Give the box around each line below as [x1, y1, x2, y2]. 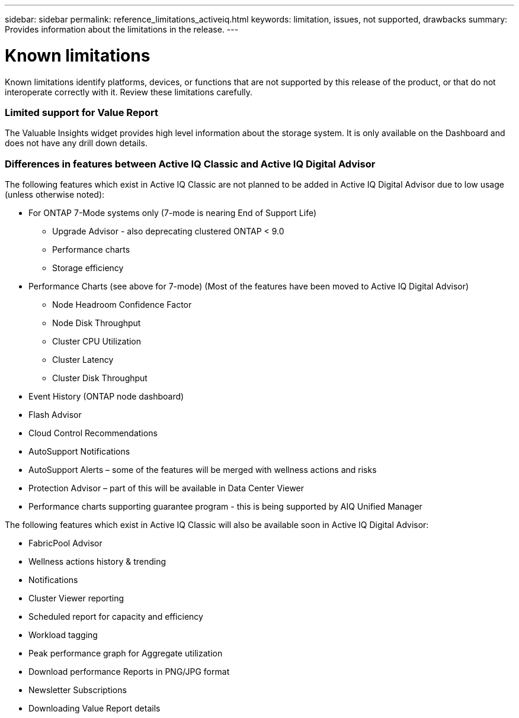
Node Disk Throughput [52, 318, 141, 328]
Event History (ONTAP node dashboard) [28, 391, 184, 401]
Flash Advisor [28, 410, 82, 420]
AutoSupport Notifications [28, 446, 130, 456]
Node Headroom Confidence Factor [52, 300, 192, 310]
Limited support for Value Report [5, 106, 158, 118]
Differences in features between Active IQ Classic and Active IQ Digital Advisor [5, 157, 376, 170]
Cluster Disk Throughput [52, 373, 148, 383]
